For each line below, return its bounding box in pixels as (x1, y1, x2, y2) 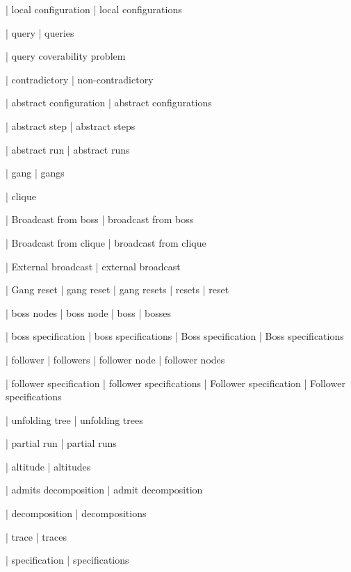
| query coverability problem (6, 49, 126, 63)
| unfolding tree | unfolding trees (6, 412, 143, 427)
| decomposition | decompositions (6, 506, 147, 521)
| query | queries (6, 25, 74, 40)
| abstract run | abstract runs (6, 142, 130, 156)
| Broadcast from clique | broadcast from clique (6, 235, 206, 250)
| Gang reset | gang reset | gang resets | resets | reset (6, 282, 229, 297)
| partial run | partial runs (6, 436, 117, 450)
